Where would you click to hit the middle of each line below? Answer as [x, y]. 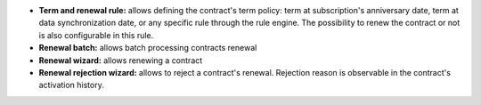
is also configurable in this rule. [96, 35]
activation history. [71, 85]
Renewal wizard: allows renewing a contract [121, 60]
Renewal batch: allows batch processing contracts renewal [148, 48]
